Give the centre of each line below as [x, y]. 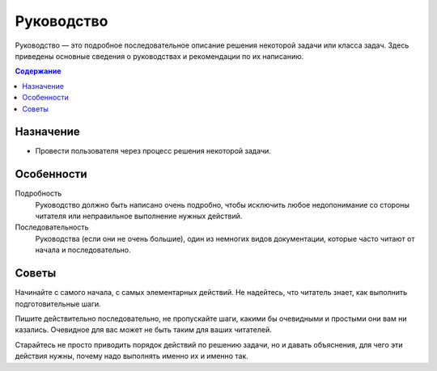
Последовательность [52, 227]
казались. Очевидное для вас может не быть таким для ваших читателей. [143, 330]
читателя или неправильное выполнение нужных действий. [139, 216]
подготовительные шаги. [58, 304]
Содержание [38, 71]
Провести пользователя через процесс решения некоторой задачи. [153, 151]
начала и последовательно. [83, 250]
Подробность [38, 193]
